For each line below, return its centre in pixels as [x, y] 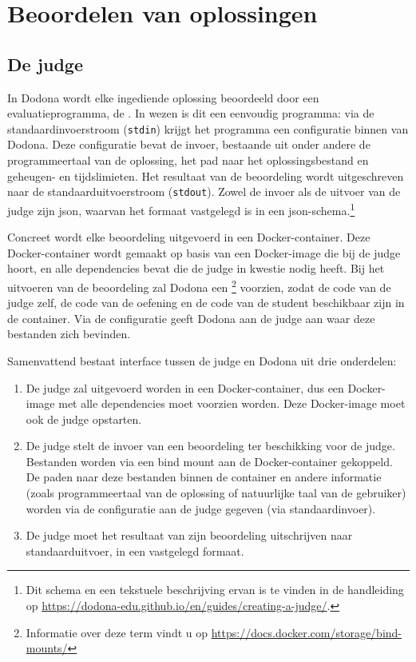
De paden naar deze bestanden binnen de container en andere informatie [204, 477]
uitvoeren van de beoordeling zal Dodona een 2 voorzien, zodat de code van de [199, 285]
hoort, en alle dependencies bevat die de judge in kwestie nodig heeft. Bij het [196, 268]
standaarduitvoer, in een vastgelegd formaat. [135, 550]
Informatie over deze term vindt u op [117, 632]
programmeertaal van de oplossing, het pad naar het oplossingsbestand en [188, 160]
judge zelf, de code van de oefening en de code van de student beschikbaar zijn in [206, 303]
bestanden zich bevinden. [69, 334]
